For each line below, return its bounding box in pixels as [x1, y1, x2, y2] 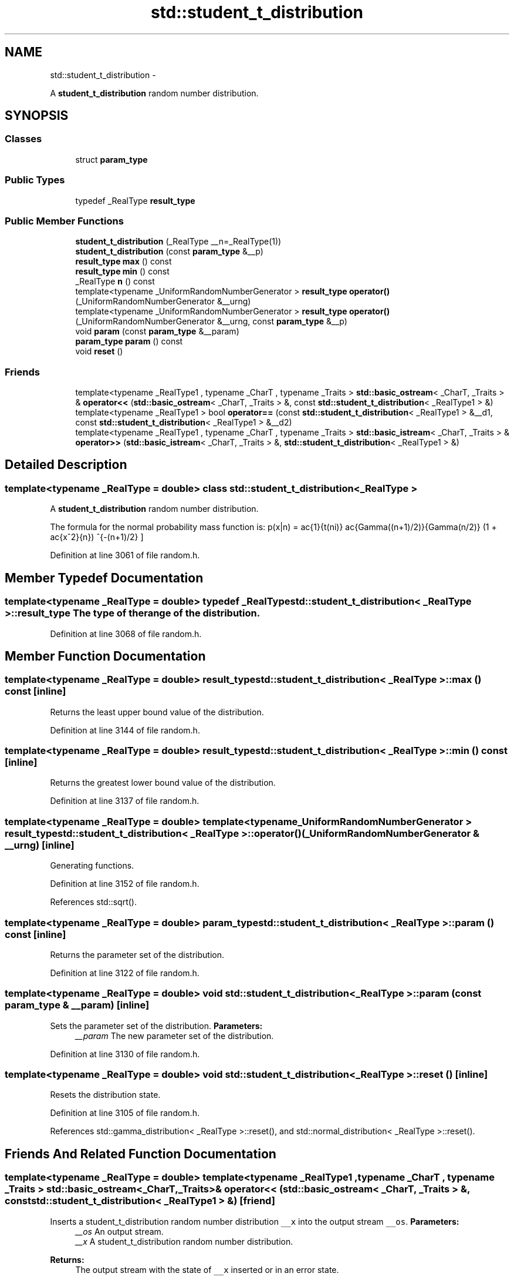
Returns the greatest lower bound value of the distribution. [50, 778, 276, 788]
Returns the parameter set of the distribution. [50, 949, 224, 960]
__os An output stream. [75, 1226, 164, 1237]
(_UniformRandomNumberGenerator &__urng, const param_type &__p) [75, 316, 347, 327]
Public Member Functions [5, 215, 124, 227]
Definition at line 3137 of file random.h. [50, 796, 199, 806]
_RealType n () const [75, 276, 155, 287]
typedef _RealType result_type [75, 195, 195, 206]
